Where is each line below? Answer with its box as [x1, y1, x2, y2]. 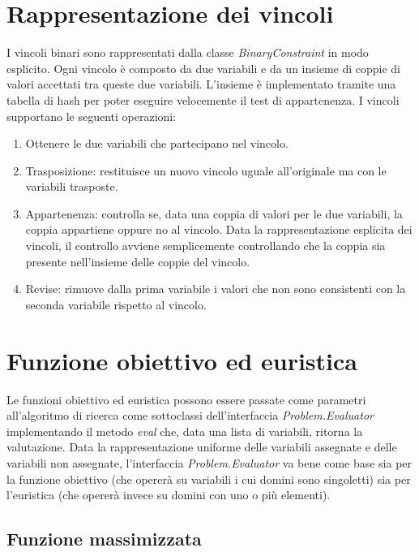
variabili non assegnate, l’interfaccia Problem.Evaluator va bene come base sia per [6, 454, 413, 471]
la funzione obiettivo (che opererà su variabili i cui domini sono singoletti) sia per [6, 470, 411, 487]
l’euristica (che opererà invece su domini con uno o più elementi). [6, 486, 331, 503]
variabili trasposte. [25, 178, 118, 195]
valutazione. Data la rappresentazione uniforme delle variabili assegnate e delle [6, 438, 397, 455]
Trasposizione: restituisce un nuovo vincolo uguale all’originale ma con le [25, 162, 387, 179]
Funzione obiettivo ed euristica [6, 343, 357, 377]
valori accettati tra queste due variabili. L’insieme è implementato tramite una [6, 75, 396, 93]
